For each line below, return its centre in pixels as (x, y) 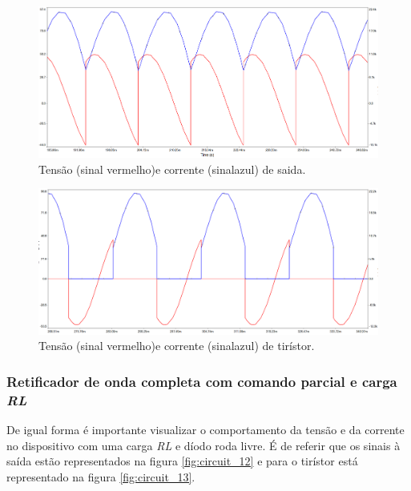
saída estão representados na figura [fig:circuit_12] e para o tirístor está (182, 461)
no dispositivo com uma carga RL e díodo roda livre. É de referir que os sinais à (203, 445)
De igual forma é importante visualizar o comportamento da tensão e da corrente (205, 430)
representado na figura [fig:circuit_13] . (101, 476)
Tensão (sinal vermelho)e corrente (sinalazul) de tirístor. (177, 346)
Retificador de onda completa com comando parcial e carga (202, 381)
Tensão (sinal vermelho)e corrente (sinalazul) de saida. (172, 169)
